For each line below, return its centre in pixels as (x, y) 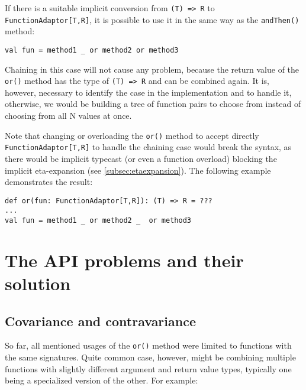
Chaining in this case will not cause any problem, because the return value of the (152, 69)
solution (38, 283)
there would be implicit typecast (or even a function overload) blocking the (141, 158)
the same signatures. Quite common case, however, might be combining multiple (150, 357)
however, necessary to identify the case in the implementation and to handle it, (148, 92)
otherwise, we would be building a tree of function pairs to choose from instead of (153, 104)
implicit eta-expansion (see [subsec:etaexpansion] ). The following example (138, 170)
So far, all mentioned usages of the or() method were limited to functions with (148, 345)
